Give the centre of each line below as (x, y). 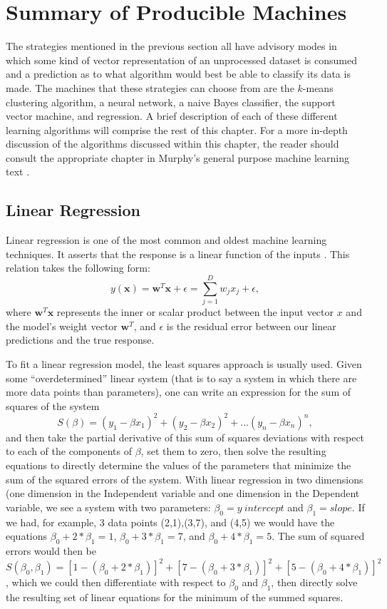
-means (318, 87)
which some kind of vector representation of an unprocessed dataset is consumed (181, 60)
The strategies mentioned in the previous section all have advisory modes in (171, 46)
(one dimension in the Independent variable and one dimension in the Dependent (183, 493)
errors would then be (51, 550)
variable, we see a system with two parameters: (108, 507)
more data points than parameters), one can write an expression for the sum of (178, 392)
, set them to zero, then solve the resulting (233, 451)
